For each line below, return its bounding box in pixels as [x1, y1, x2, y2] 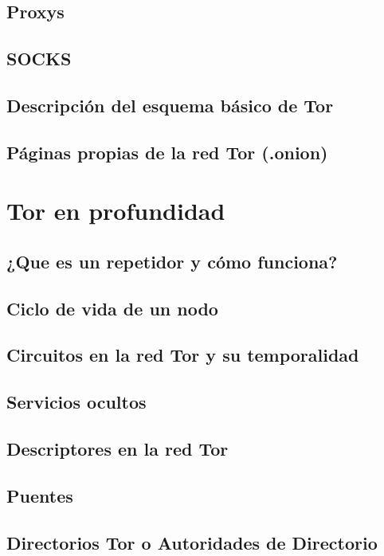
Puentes [6, 483, 73, 507]
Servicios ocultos [6, 390, 147, 414]
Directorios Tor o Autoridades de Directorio [6, 530, 378, 554]
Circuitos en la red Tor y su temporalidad [6, 343, 359, 367]
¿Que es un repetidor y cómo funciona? [6, 249, 338, 273]
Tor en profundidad [6, 194, 225, 227]
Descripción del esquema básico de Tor [6, 92, 334, 117]
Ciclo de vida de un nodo [6, 296, 218, 320]
